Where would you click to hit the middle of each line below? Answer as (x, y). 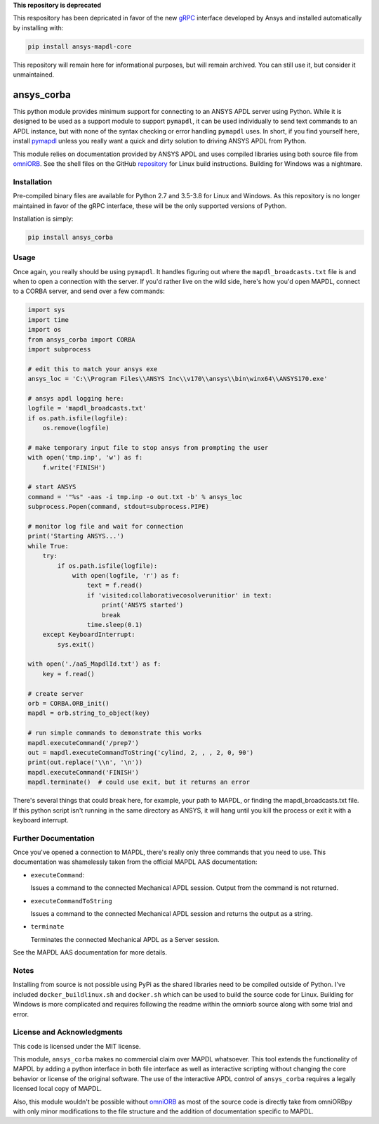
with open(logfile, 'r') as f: (126, 575)
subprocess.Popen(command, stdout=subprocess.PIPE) (119, 507)
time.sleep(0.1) (115, 625)
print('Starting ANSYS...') (76, 536)
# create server (56, 693)
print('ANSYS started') (143, 605)
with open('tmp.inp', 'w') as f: (85, 458)
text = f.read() (115, 586)
